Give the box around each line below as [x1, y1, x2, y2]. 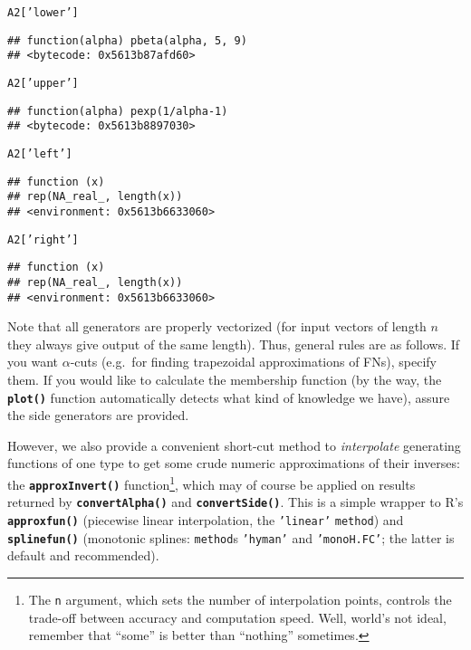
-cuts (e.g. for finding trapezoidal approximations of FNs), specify [70, 352, 437, 371]
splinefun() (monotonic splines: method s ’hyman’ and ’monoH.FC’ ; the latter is [7, 528, 455, 547]
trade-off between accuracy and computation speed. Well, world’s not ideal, [28, 607, 447, 626]
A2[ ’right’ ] [7, 233, 79, 246]
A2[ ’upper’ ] [7, 76, 79, 90]
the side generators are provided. [7, 406, 189, 425]
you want [7, 352, 58, 371]
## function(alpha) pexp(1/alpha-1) [7, 104, 228, 118]
